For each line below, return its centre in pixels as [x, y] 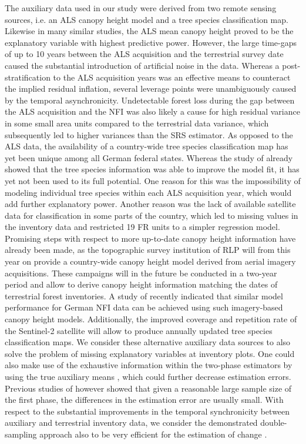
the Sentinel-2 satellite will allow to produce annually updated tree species [139, 330]
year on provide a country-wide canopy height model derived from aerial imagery [150, 261]
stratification [28, 77]
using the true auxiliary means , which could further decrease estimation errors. [148, 376]
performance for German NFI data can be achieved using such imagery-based [144, 307]
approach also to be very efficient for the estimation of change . [153, 434]
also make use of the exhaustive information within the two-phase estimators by [149, 365]
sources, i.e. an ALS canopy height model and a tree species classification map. [147, 19]
